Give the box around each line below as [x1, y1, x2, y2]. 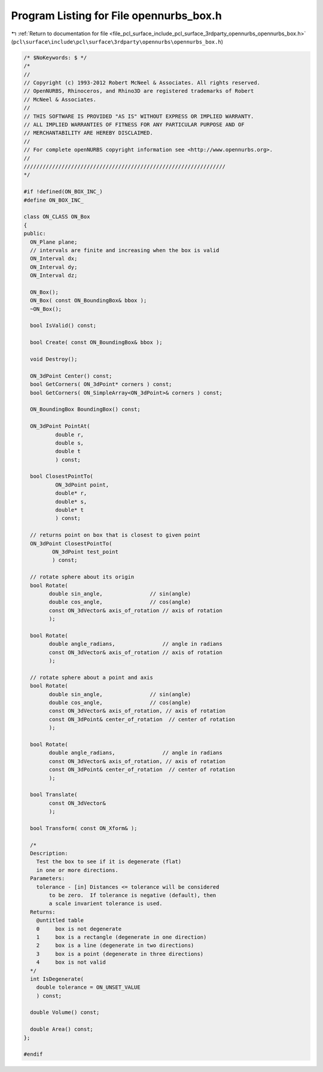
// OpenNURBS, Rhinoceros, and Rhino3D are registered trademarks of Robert [23, 87, 254, 95]
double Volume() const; [30, 1009, 100, 1016]
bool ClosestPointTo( [30, 473, 94, 480]
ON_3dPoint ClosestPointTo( [30, 540, 112, 547]
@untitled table [36, 917, 84, 924]
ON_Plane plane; [30, 238, 78, 245]
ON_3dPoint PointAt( [30, 423, 90, 430]
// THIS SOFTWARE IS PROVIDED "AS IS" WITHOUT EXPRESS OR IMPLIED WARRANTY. [23, 113, 254, 120]
